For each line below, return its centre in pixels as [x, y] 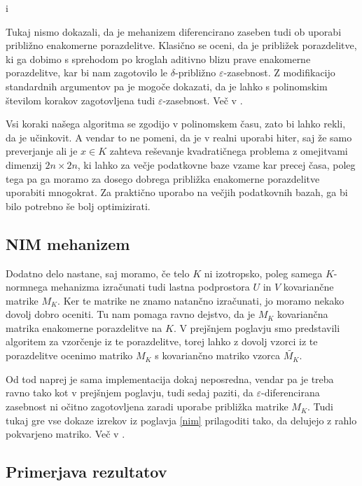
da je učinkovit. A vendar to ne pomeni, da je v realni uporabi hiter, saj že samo [179, 137]
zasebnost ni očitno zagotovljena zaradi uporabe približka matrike [147, 407]
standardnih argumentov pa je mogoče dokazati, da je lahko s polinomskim [167, 86]
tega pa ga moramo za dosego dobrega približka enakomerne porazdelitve [163, 178]
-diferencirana [290, 393]
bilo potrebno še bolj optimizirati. [78, 206]
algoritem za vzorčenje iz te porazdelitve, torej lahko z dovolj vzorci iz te [162, 341]
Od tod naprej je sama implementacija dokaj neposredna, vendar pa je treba [170, 379]
